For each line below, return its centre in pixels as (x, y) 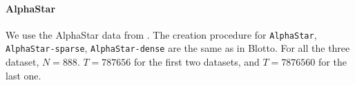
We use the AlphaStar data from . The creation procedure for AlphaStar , (161, 34)
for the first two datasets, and (196, 62)
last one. (23, 75)
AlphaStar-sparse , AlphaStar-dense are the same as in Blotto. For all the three (178, 48)
